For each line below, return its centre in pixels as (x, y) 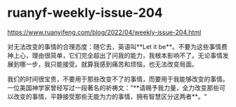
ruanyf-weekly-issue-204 (85, 13)
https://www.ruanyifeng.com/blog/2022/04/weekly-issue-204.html (104, 32)
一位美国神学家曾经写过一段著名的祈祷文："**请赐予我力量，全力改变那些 (113, 87)
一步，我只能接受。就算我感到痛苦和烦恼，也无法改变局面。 (112, 64)
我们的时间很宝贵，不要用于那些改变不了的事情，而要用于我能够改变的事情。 (118, 79)
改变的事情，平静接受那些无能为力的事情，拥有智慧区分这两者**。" (110, 97)
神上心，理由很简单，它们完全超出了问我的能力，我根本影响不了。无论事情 (115, 55)
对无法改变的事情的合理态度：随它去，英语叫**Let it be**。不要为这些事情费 (118, 46)
